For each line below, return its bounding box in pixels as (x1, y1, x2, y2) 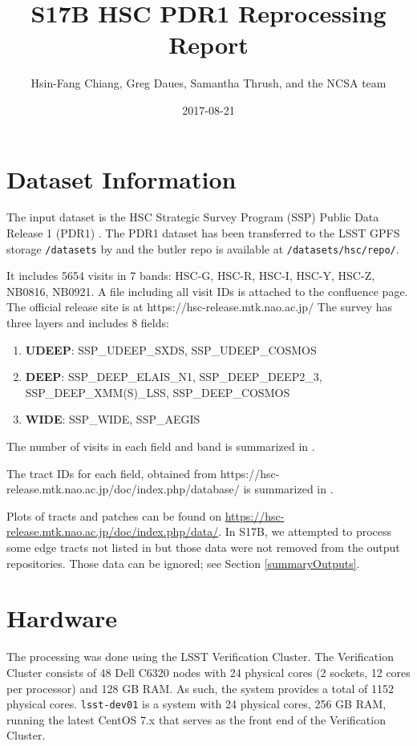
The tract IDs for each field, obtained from (6, 464, 217, 481)
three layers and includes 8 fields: (6, 314, 169, 331)
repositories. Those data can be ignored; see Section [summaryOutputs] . (6, 554, 360, 571)
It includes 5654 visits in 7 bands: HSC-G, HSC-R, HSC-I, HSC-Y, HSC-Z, (6, 267, 375, 284)
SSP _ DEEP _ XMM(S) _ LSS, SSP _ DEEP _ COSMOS (25, 383, 290, 400)
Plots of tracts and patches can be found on (6, 507, 222, 524)
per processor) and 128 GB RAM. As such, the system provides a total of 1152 (6, 679, 394, 696)
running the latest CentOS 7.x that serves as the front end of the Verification (6, 711, 386, 728)
